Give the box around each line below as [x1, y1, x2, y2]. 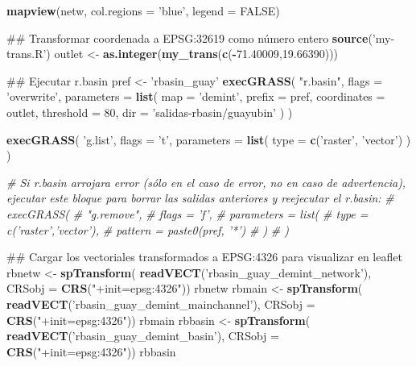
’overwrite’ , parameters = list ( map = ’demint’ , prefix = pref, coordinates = [6, 88, 385, 105]
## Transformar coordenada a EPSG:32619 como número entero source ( [6, 29, 373, 46]
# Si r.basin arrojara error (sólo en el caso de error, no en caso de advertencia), [6, 173, 406, 190]
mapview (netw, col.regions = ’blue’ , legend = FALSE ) [6, 2, 280, 19]
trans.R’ [6, 45, 47, 62]
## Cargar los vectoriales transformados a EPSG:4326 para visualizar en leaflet [6, 248, 402, 265]
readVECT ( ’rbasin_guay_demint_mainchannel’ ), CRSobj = [6, 295, 315, 312]
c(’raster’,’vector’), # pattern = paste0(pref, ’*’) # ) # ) [6, 221, 289, 238]
